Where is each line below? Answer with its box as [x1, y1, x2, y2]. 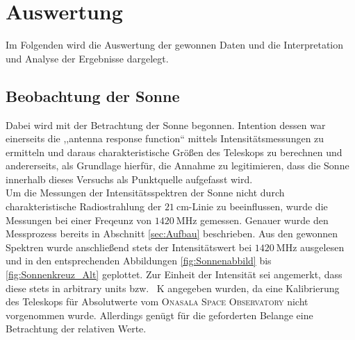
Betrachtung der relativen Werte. [6, 321, 147, 336]
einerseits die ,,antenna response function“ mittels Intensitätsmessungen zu [6, 131, 324, 146]
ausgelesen [300, 239, 345, 254]
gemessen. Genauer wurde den [200, 212, 329, 227]
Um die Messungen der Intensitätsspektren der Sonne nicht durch [6, 185, 285, 200]
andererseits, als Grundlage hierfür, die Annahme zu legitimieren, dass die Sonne [6, 158, 349, 173]
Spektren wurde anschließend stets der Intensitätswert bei [6, 239, 252, 254]
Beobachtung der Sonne [6, 85, 180, 106]
